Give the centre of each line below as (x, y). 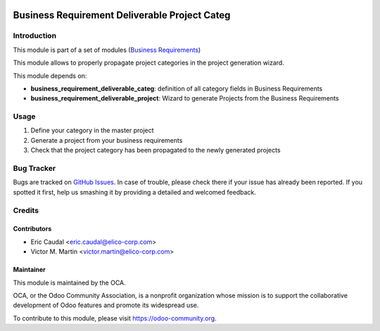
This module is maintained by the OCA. (69, 283)
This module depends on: (50, 76)
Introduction (34, 36)
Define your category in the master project (92, 131)
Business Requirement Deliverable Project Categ (122, 15)
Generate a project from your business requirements (107, 140)
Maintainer (29, 270)
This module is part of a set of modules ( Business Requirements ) (107, 50)
